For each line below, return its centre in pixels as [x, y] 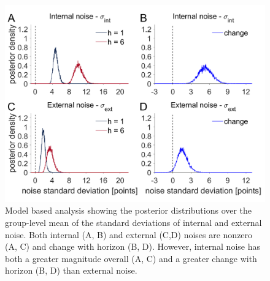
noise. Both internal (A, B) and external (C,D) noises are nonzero [129, 234]
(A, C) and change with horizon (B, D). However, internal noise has [133, 246]
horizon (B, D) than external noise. [71, 270]
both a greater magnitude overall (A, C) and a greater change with [131, 258]
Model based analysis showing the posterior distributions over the [129, 210]
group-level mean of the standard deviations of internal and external [133, 222]
